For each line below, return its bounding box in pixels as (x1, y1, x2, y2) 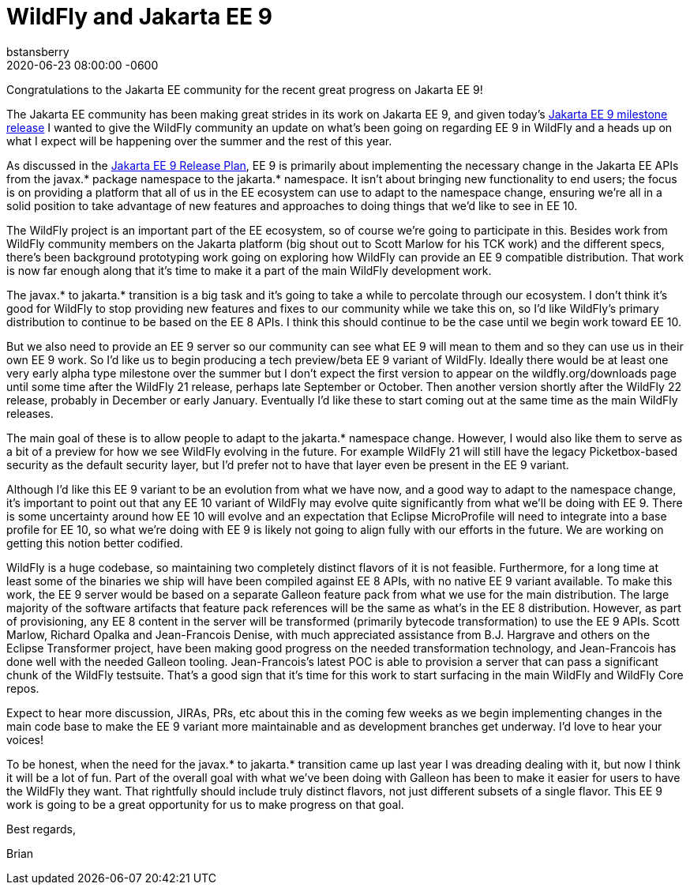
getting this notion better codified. (6, 536, 183, 550)
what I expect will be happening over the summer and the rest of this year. (6, 133, 392, 148)
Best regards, (6, 821, 76, 836)
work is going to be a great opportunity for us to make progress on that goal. (6, 797, 404, 811)
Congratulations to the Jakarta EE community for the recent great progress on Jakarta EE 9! (6, 82, 483, 96)
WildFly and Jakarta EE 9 (6, 3, 272, 30)
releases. (6, 406, 54, 420)
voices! (6, 732, 43, 746)
